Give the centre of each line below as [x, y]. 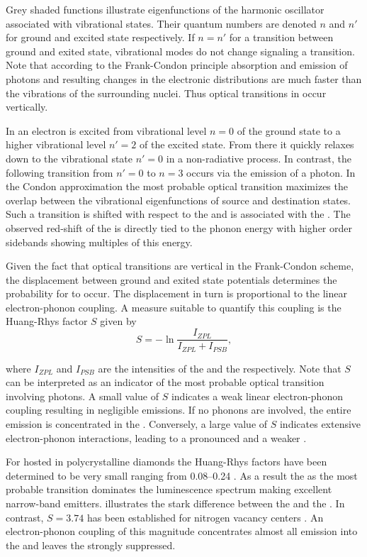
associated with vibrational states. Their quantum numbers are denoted [161, 23]
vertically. [27, 107]
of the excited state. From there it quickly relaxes [247, 144]
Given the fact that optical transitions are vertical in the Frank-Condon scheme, [180, 266]
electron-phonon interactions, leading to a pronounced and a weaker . [156, 437]
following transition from [60, 172]
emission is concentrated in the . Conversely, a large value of [137, 423]
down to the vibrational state [69, 158]
